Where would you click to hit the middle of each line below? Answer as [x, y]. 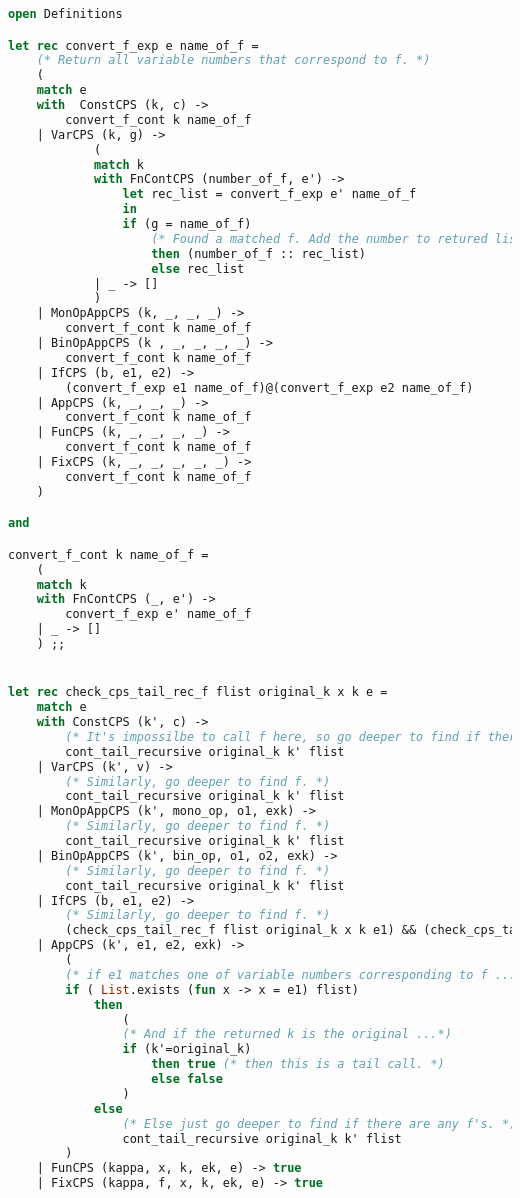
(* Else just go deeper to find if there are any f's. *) [319, 1123]
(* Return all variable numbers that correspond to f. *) [233, 60]
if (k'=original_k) [187, 1049]
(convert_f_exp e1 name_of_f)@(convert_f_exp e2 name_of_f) [269, 387]
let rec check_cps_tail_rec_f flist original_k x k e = [198, 692]
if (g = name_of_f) [187, 224]
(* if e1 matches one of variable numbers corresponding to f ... [291, 974]
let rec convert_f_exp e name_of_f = [133, 45]
